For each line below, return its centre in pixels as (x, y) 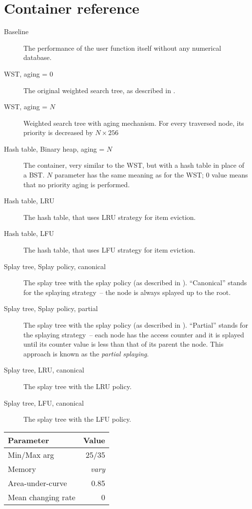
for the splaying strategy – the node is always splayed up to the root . (127, 292)
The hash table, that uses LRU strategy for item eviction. (110, 217)
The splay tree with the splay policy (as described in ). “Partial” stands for (136, 325)
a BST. (34, 175)
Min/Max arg (31, 454)
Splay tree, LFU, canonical (44, 402)
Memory (22, 469)
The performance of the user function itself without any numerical (122, 48)
